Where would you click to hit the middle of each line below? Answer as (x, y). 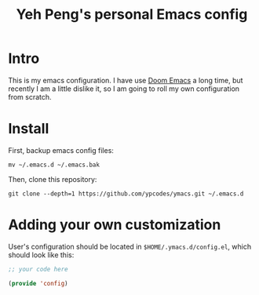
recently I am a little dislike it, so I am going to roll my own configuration (124, 89)
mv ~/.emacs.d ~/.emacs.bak (54, 165)
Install (29, 129)
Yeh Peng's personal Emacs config (132, 15)
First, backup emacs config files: (61, 150)
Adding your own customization (115, 225)
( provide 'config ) (38, 283)
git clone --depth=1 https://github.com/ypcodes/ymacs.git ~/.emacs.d (126, 194)
